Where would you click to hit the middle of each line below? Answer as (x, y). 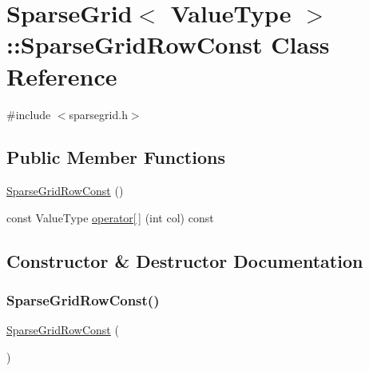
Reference (62, 76)
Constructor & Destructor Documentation (185, 260)
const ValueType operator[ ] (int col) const (110, 217)
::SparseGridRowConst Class (168, 44)
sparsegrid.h (98, 114)
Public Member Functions (116, 157)
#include (29, 114)
